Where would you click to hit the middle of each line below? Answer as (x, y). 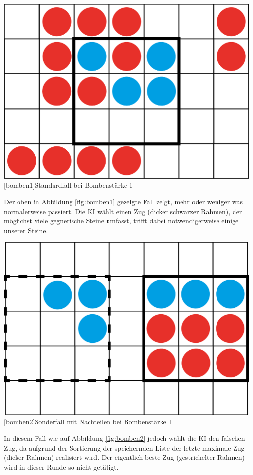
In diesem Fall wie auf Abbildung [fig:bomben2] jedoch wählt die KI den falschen (125, 438)
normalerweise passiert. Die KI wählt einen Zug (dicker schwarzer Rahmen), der (123, 211)
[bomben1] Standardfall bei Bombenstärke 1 (68, 185)
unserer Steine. (26, 230)
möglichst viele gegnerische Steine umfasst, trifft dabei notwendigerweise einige (121, 221)
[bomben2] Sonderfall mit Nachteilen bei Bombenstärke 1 (88, 422)
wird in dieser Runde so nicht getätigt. (61, 466)
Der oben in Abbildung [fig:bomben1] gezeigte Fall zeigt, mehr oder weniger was (124, 201)
